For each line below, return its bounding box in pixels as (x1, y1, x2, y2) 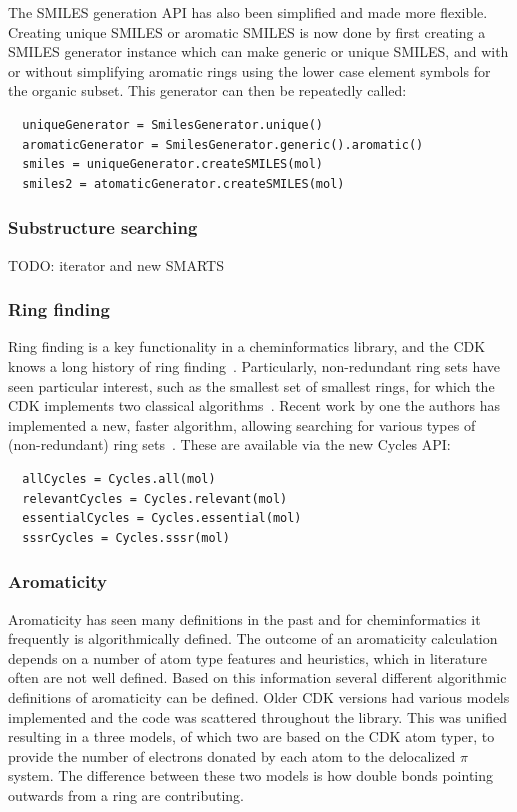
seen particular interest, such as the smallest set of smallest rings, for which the (8, 375, 495, 396)
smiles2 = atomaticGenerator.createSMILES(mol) (22, 176, 345, 191)
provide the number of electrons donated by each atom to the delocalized (8, 745, 456, 766)
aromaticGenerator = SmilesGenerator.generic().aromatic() (22, 137, 424, 152)
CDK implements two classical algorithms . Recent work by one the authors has (8, 395, 501, 416)
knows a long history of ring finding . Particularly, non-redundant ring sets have (8, 355, 500, 376)
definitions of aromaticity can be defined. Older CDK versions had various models (8, 686, 510, 707)
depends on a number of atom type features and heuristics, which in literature (8, 647, 487, 668)
